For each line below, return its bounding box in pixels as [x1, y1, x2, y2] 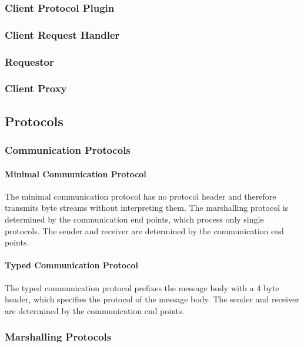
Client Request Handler [5, 27, 120, 42]
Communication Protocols [5, 143, 131, 157]
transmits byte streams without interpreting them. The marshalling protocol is [5, 201, 289, 214]
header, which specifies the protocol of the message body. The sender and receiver [5, 293, 299, 305]
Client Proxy [5, 81, 67, 96]
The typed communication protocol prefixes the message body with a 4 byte [5, 281, 279, 294]
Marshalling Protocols [5, 329, 112, 344]
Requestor [5, 54, 54, 69]
